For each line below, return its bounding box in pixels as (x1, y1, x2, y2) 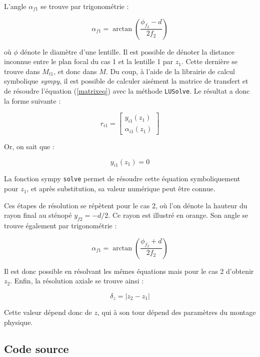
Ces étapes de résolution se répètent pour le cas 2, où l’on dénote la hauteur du (4, 200, 247, 210)
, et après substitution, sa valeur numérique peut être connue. (26, 183, 215, 194)
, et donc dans (53, 66, 97, 76)
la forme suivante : (4, 95, 61, 106)
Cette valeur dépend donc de (4, 306, 92, 317)
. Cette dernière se (181, 56, 238, 67)
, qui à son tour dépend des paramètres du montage (97, 306, 256, 317)
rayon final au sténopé (4, 210, 72, 220)
